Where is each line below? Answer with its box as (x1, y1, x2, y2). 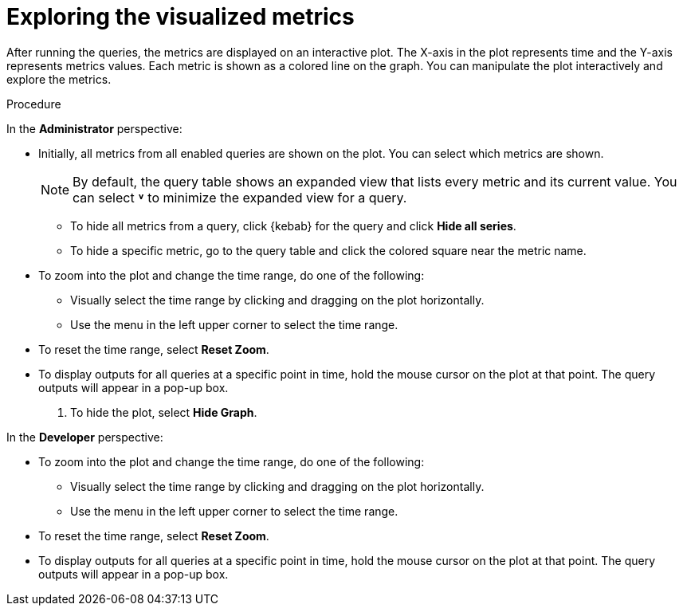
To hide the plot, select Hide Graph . (70, 405, 257, 419)
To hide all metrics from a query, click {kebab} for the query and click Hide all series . (70, 218, 516, 233)
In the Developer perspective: (6, 430, 163, 444)
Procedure (6, 96, 61, 111)
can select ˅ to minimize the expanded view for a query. (73, 189, 407, 206)
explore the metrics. (6, 72, 112, 86)
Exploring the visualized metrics (6, 3, 355, 30)
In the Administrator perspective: (6, 121, 183, 135)
